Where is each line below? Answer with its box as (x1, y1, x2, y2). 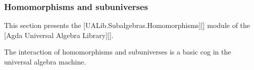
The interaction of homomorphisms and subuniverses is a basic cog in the (4, 46, 231, 57)
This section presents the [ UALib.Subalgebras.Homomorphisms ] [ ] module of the (4, 20, 250, 30)
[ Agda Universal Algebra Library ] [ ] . (4, 29, 114, 40)
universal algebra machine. (4, 56, 86, 66)
